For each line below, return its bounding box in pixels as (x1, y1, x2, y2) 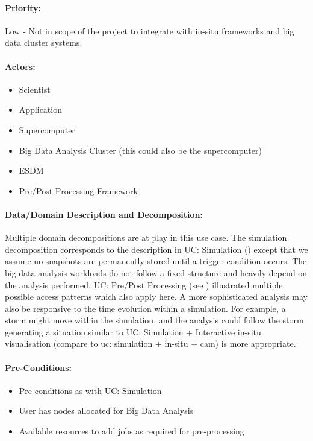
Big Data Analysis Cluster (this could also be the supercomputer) (19, 144, 262, 156)
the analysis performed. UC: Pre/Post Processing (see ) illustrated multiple (5, 278, 283, 291)
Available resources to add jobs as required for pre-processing (19, 425, 244, 437)
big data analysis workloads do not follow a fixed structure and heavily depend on (5, 266, 308, 279)
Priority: (5, 1, 42, 14)
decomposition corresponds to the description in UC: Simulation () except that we (5, 243, 308, 255)
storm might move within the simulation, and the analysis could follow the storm (5, 314, 304, 326)
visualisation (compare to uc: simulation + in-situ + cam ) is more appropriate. (5, 337, 296, 350)
